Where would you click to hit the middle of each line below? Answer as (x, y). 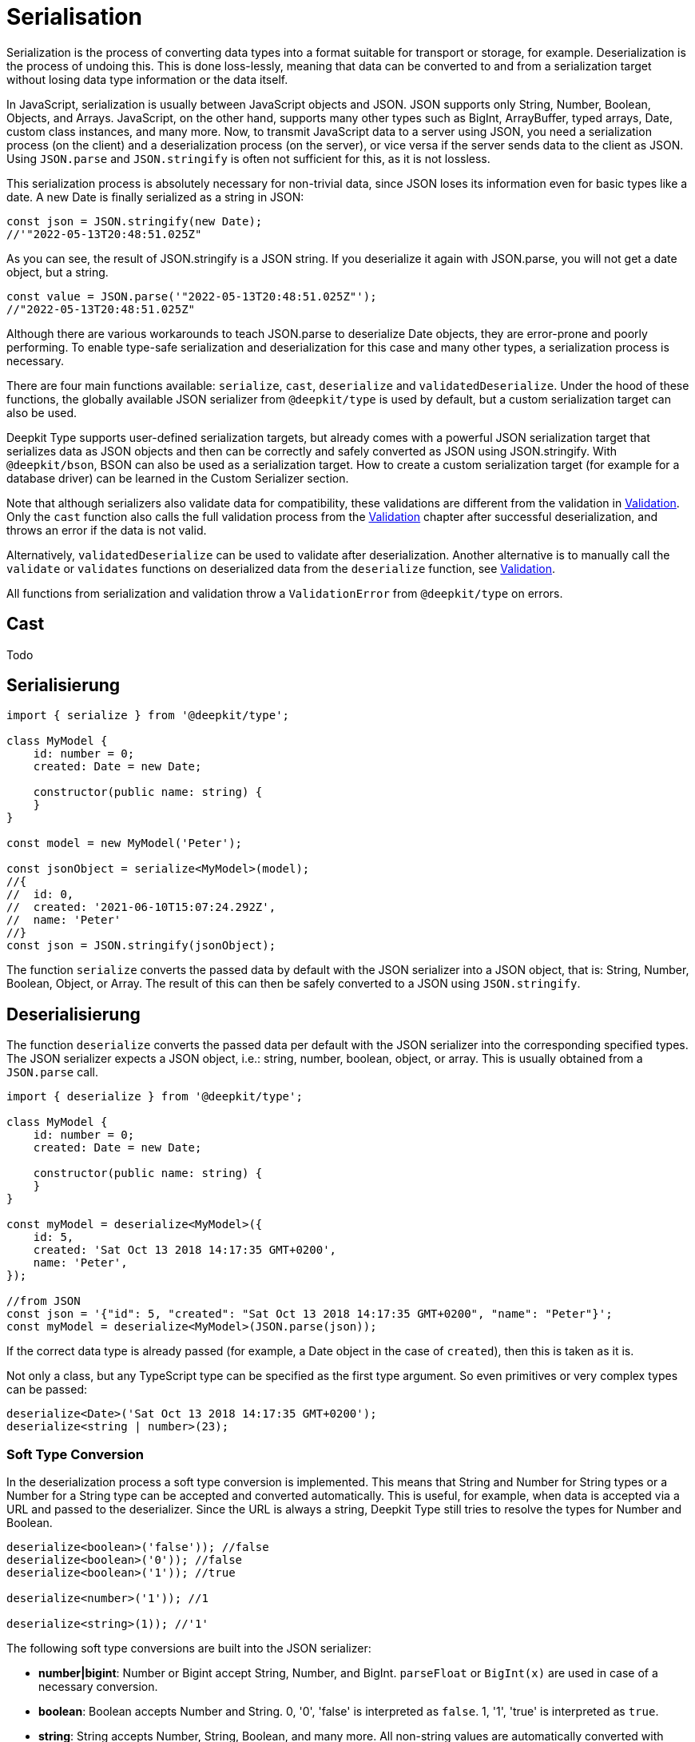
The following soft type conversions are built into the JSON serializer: (189, 1649)
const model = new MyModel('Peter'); (125, 843)
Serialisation (74, 17)
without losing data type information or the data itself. (147, 79)
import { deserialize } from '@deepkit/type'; (155, 1097)
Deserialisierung (73, 1014)
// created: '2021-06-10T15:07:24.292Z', (141, 907)
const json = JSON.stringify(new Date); (135, 221)
